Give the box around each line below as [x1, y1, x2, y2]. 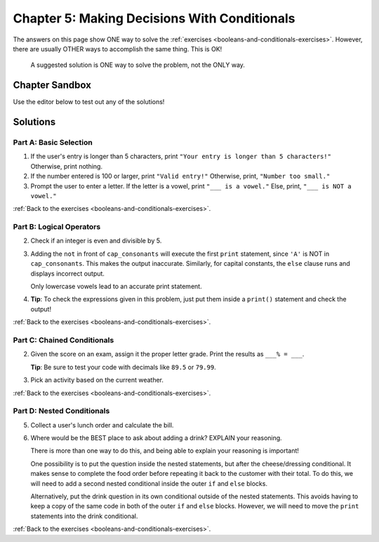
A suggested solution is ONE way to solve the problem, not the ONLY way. [30, 60, 246, 70]
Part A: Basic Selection [13, 138, 93, 148]
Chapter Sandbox [13, 79, 91, 91]
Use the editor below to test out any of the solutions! [13, 98, 165, 106]
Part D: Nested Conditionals [13, 406, 110, 416]
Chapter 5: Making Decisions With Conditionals [13, 11, 295, 26]
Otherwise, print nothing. [30, 162, 103, 170]
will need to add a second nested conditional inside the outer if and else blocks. [30, 479, 268, 488]
